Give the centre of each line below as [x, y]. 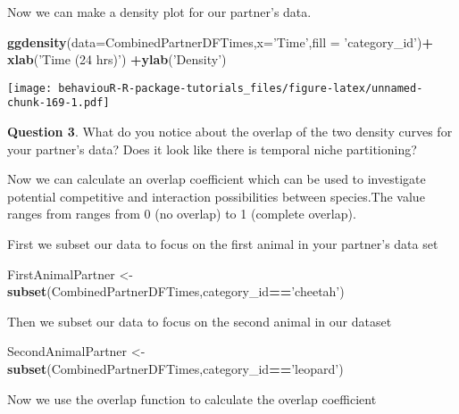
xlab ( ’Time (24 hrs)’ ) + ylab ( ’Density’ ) [117, 59]
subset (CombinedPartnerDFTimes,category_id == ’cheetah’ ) [176, 291]
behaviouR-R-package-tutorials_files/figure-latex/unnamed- [241, 88]
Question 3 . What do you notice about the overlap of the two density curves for [230, 132]
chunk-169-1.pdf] [58, 103]
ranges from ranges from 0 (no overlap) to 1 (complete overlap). [182, 214]
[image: [30, 88]
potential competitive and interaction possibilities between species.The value [216, 196]
